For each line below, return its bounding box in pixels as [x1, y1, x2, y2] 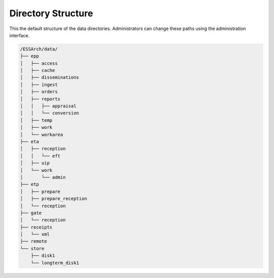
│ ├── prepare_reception [20, 196, 87, 202]
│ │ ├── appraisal [20, 103, 77, 109]
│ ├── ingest [20, 81, 58, 88]
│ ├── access [20, 60, 58, 66]
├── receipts [20, 224, 53, 230]
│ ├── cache [20, 68, 55, 73]
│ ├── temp [20, 117, 53, 123]
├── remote [20, 238, 47, 244]
